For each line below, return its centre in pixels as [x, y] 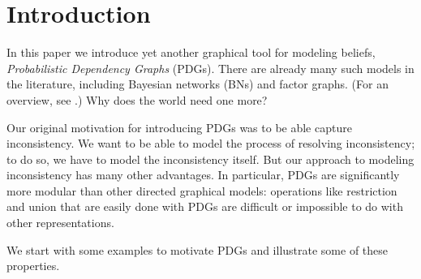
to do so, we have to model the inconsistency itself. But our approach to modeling [210, 159]
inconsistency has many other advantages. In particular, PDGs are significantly [203, 175]
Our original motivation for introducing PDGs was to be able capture [179, 127]
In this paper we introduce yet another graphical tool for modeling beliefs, [191, 52]
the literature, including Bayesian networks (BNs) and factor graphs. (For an [198, 84]
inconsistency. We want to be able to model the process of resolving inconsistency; [211, 143]
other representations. [60, 223]
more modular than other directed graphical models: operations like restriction [202, 190]
